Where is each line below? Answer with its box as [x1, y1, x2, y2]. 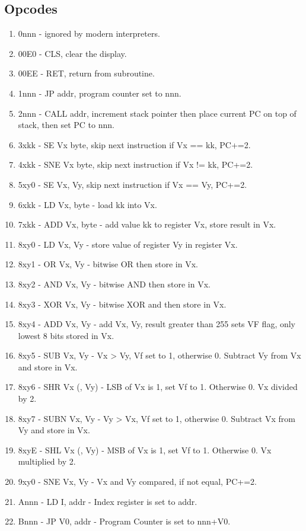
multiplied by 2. [18, 455, 76, 468]
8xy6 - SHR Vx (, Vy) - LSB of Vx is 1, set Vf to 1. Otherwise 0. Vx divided [18, 380, 298, 393]
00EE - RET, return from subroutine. [18, 67, 155, 79]
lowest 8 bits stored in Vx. [18, 329, 114, 341]
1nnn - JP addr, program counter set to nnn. [18, 87, 181, 99]
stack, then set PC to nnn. [18, 119, 114, 131]
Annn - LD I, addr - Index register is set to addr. [18, 495, 197, 507]
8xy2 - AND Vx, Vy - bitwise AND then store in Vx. [18, 277, 211, 290]
